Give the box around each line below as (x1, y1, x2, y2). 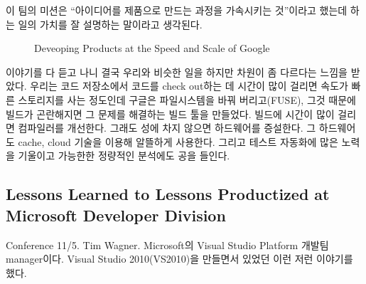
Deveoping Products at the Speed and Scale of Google (34, 41, 270, 56)
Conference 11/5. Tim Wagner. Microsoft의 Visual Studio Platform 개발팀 (6, 237, 329, 252)
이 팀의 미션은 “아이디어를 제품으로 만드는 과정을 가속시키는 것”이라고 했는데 (6, 3, 348, 17)
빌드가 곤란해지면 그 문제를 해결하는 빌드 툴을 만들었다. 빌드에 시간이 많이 (6, 106, 335, 121)
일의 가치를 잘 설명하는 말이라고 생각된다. (18, 16, 203, 31)
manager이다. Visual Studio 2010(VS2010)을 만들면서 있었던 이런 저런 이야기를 (6, 251, 353, 266)
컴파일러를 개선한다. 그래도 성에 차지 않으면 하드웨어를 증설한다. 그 (18, 120, 316, 135)
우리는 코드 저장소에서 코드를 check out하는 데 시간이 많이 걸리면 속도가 (30, 78, 348, 93)
